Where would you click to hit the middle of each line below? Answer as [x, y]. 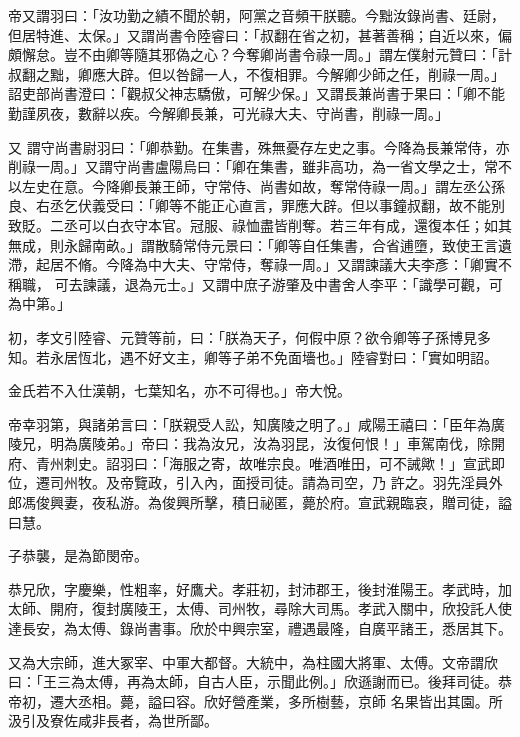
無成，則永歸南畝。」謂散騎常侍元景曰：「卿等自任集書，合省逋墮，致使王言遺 [260, 244]
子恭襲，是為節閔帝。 [78, 555]
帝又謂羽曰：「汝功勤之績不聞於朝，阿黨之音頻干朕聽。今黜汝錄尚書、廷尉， [256, 15]
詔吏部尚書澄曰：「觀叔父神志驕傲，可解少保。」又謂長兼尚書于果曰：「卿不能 [256, 93]
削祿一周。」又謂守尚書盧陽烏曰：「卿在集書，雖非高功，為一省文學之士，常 [253, 166]
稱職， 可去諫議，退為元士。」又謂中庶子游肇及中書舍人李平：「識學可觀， [248, 283]
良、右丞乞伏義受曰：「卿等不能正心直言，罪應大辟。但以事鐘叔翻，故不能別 [256, 205]
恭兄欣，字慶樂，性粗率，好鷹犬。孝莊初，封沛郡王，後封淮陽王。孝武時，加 [260, 588]
